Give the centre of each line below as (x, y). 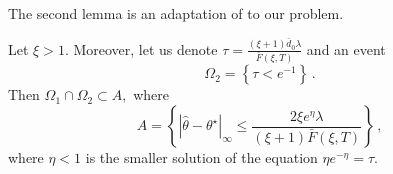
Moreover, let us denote (145, 48)
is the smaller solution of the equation (201, 157)
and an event (346, 48)
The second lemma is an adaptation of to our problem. (176, 13)
